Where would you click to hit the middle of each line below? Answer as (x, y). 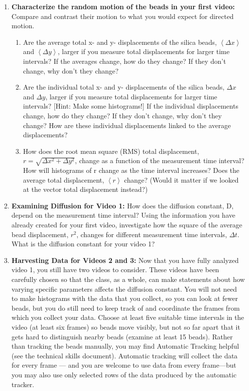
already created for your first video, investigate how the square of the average (127, 225)
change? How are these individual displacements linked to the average (127, 125)
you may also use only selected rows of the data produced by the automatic (124, 374)
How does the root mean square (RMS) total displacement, (111, 151)
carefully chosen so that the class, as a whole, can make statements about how (128, 279)
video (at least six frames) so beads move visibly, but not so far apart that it (126, 326)
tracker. (23, 384)
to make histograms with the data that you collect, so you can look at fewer (125, 298)
